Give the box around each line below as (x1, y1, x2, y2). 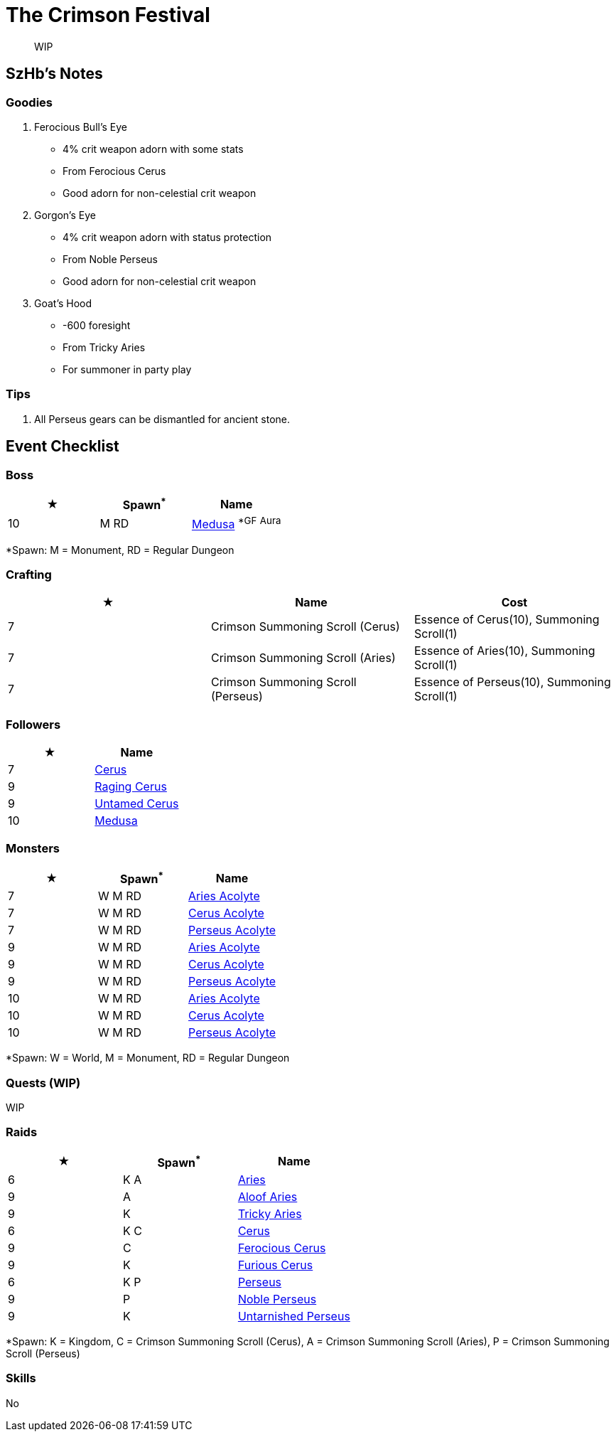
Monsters (6, 841, 60, 856)
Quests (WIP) (6, 1075, 81, 1090)
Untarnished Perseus (237, 1309, 350, 1323)
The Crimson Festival (6, 3, 210, 27)
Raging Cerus (94, 779, 167, 794)
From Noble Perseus (63, 252, 158, 265)
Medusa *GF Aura (191, 515, 281, 532)
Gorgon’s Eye (34, 208, 96, 221)
